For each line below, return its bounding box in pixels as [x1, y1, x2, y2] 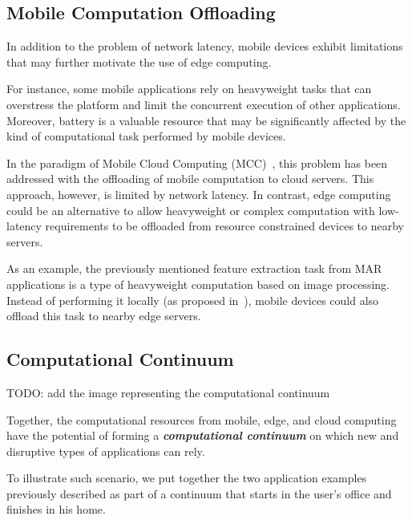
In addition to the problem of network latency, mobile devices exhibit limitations [6, 38, 403, 55]
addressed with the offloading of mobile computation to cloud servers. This [6, 170, 374, 187]
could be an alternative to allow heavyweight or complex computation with [6, 201, 375, 218]
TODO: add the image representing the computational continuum [6, 384, 330, 400]
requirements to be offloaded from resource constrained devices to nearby [45, 217, 404, 234]
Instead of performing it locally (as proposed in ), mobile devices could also [6, 291, 379, 308]
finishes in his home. [6, 501, 106, 518]
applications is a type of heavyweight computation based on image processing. [6, 275, 390, 292]
